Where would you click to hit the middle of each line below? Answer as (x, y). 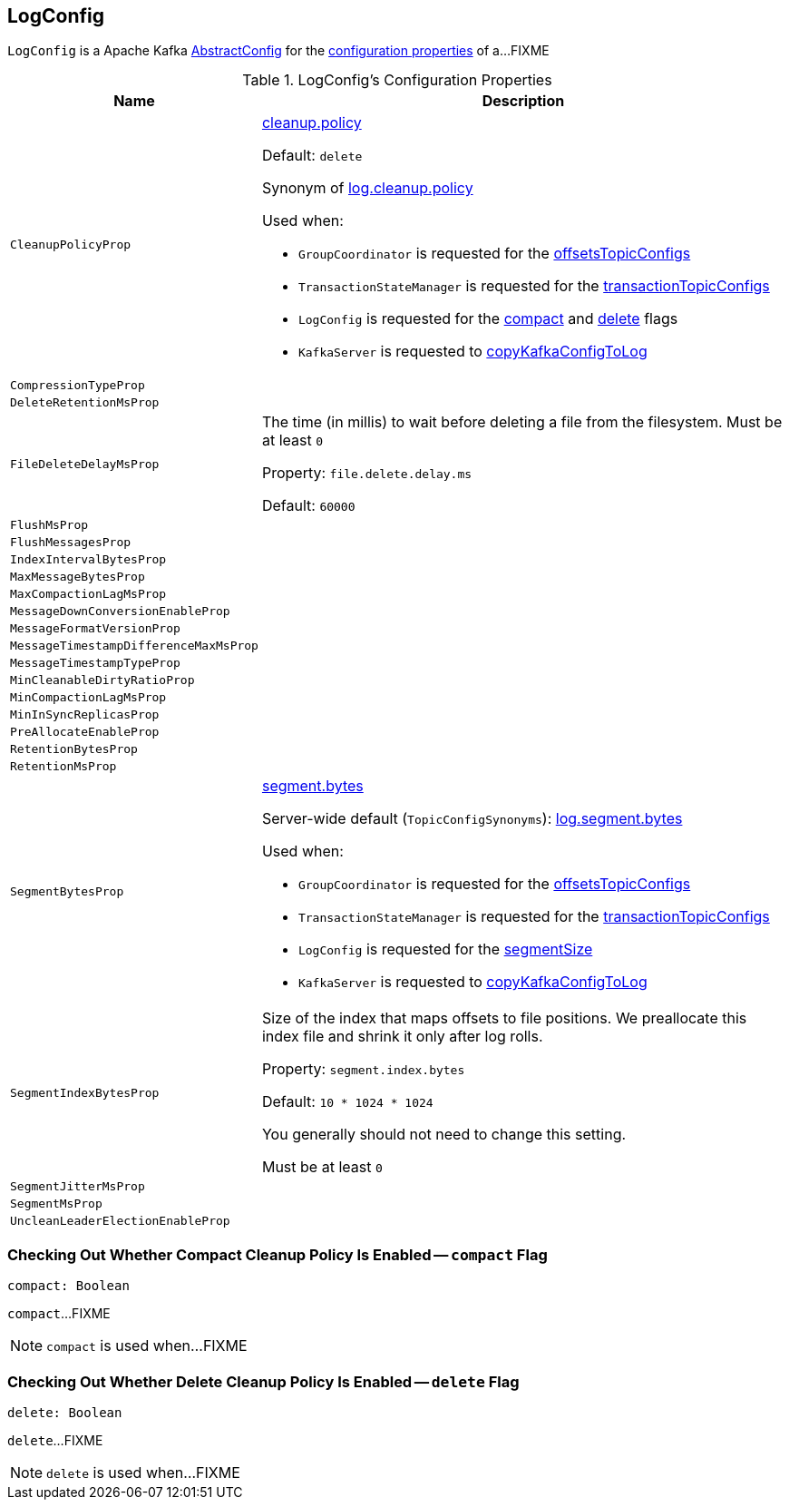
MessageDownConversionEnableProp (120, 612)
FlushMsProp (49, 525)
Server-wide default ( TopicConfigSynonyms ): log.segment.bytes (472, 819)
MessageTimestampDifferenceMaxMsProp (134, 646)
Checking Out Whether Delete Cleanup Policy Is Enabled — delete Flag (263, 1381)
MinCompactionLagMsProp (88, 698)
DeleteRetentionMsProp (85, 403)
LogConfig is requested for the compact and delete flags (488, 319)
